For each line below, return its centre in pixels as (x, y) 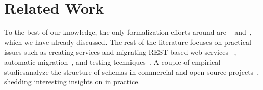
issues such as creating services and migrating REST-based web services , (120, 52)
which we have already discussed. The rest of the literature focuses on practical (128, 42)
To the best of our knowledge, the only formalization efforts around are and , (128, 32)
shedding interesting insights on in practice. (72, 82)
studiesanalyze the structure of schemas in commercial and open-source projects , (132, 72)
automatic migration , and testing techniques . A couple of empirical (112, 61)
